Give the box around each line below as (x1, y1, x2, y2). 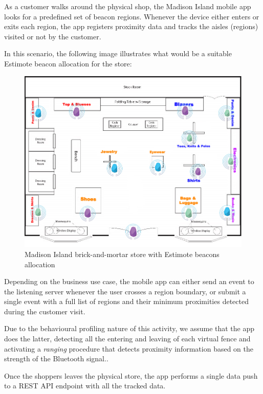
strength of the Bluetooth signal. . (4, 353, 108, 364)
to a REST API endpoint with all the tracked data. (4, 380, 166, 391)
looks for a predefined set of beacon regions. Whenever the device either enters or (4, 11, 259, 21)
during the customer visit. (4, 306, 85, 316)
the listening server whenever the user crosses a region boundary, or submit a (4, 286, 246, 296)
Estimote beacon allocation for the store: (4, 58, 132, 68)
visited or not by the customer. (4, 31, 101, 41)
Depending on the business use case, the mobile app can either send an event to (4, 276, 254, 287)
